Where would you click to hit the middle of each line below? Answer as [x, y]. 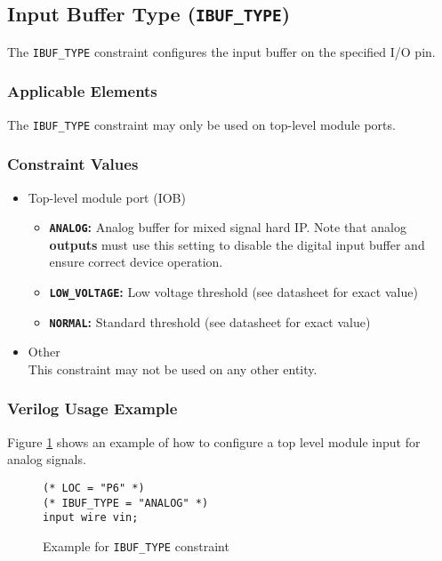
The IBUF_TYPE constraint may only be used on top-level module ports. [201, 124]
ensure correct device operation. [136, 262]
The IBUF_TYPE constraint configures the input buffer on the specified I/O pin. [221, 51]
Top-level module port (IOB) [107, 197]
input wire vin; [91, 518]
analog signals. [47, 459]
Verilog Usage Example [92, 409]
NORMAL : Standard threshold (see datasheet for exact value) [210, 321]
